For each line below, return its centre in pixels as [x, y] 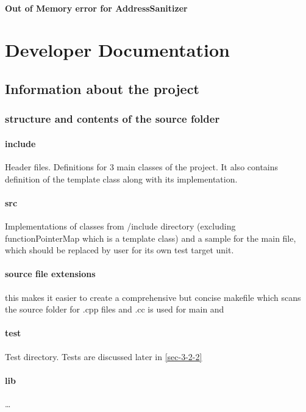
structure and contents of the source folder [112, 119]
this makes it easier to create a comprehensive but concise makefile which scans [153, 297]
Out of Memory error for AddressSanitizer [96, 8]
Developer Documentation [117, 50]
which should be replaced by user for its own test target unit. [119, 250]
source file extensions [50, 274]
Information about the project [102, 88]
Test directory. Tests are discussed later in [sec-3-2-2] [104, 356]
